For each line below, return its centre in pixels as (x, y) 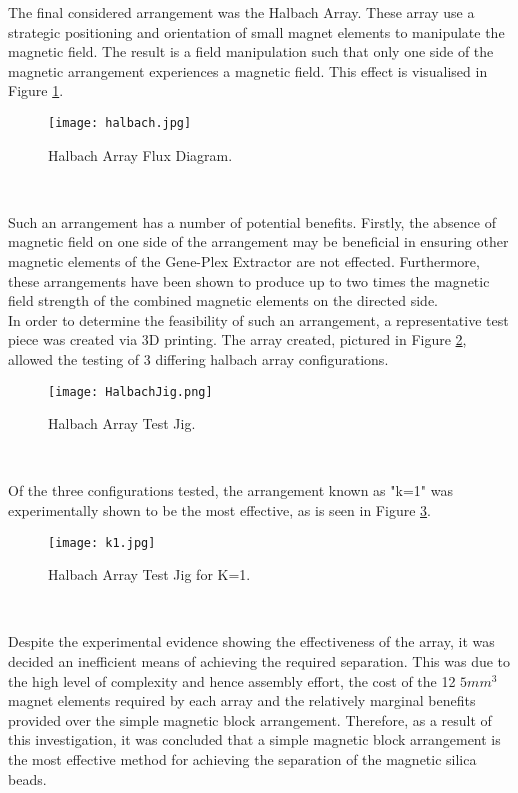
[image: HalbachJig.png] (130, 391)
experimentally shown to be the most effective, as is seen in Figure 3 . (219, 510)
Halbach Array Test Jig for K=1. (149, 574)
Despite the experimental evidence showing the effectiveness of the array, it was (251, 641)
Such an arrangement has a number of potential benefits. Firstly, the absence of (252, 221)
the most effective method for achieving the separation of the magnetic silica (242, 759)
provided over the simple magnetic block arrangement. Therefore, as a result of (250, 719)
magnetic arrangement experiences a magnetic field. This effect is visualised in (248, 70)
